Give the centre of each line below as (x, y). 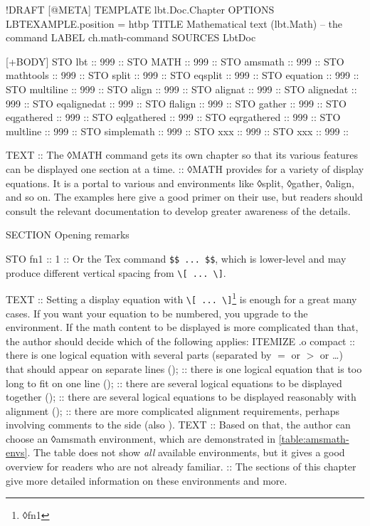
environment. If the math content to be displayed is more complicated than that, (182, 327)
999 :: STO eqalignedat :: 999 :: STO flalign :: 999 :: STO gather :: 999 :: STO (176, 103)
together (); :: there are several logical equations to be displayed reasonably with (181, 397)
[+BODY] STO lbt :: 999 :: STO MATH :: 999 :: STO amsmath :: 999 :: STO (175, 61)
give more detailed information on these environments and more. (147, 480)
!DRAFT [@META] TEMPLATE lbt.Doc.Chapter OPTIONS (140, 9)
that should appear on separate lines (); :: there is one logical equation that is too (184, 368)
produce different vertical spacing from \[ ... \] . (116, 272)
